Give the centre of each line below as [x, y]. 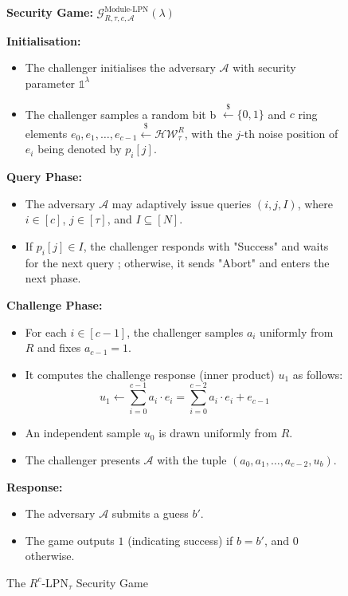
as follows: [318, 374]
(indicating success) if [180, 540]
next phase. [53, 278]
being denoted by [80, 149]
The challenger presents [82, 460]
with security [264, 67]
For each [46, 332]
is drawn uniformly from [218, 433]
